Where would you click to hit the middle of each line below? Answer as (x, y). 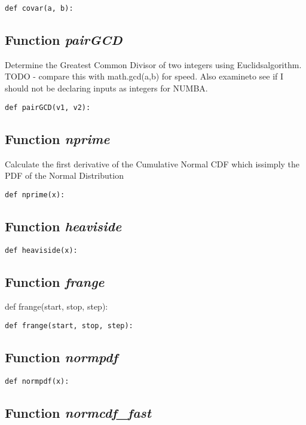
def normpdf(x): (37, 381)
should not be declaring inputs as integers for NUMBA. (106, 88)
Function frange (55, 281)
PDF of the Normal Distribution (64, 175)
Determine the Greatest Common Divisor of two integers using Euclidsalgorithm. (153, 64)
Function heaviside (63, 226)
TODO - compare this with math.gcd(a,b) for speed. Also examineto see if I (144, 76)
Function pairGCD (64, 40)
